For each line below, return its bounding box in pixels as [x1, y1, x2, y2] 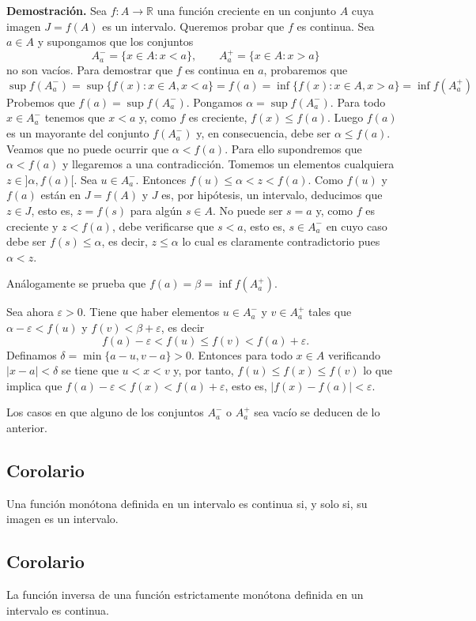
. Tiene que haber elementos [82, 303, 220, 320]
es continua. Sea [297, 17, 375, 34]
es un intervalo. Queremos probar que [102, 17, 285, 34]
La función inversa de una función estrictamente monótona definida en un [6, 586, 364, 603]
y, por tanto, [173, 362, 234, 378]
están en [40, 186, 81, 203]
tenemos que [44, 109, 105, 126]
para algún [130, 202, 183, 219]
